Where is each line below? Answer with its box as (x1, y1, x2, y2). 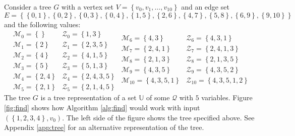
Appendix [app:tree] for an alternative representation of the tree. (4, 122, 204, 132)
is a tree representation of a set (40, 92, 137, 103)
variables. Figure (201, 92, 253, 103)
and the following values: (4, 19, 81, 29)
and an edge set (181, 2, 229, 12)
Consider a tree (4, 2, 51, 12)
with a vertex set (61, 2, 113, 12)
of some (146, 92, 170, 103)
